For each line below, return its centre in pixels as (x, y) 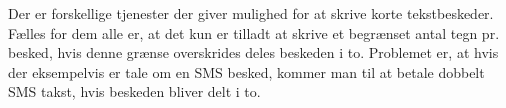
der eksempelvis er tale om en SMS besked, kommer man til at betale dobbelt (246, 71)
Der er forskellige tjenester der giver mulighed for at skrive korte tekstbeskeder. (251, 13)
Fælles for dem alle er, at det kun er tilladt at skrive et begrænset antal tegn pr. (254, 32)
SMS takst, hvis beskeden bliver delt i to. (134, 91)
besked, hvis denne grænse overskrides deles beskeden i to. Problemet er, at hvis (253, 52)
